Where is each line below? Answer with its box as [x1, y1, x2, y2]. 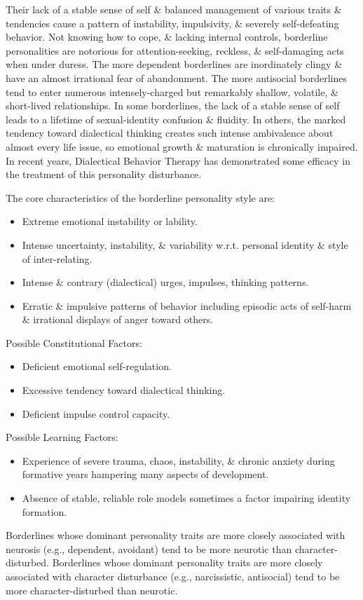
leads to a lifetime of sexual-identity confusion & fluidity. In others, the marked [6, 111, 346, 126]
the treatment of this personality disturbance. [6, 167, 202, 182]
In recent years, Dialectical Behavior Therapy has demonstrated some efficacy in [6, 153, 350, 168]
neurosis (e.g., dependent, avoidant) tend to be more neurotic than [6, 541, 292, 556]
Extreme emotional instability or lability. [22, 214, 198, 229]
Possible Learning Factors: [6, 430, 118, 444]
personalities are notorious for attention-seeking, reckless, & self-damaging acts [6, 43, 344, 57]
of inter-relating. [22, 251, 93, 266]
